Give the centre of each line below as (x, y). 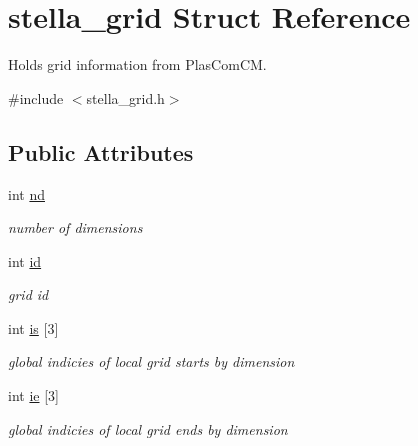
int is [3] (33, 327)
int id (25, 260)
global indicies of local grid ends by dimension (148, 428)
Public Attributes (101, 151)
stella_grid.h (125, 97)
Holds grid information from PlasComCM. (137, 64)
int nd (26, 193)
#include (36, 97)
